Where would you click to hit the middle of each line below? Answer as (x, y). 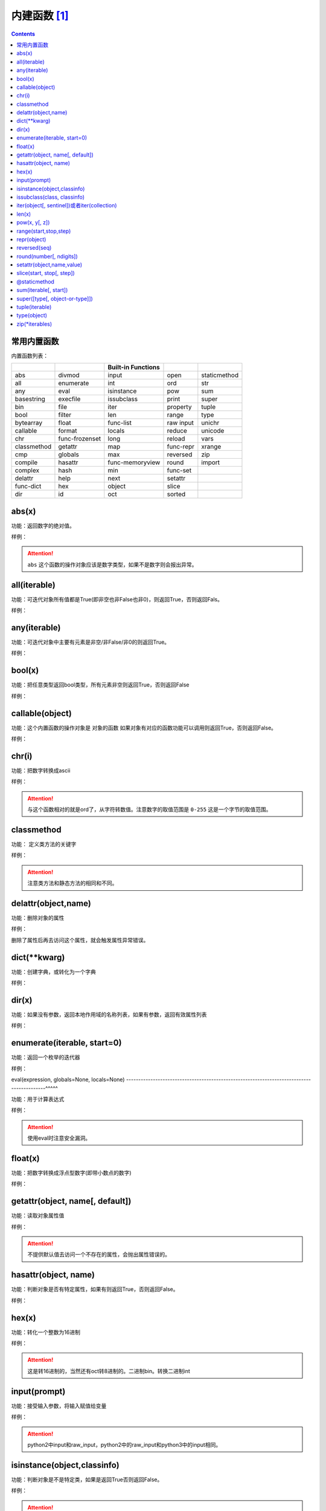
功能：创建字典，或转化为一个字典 (53, 972)
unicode (213, 431)
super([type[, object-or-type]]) (55, 299)
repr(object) (31, 239)
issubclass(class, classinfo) (50, 197)
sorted (176, 494)
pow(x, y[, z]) (33, 222)
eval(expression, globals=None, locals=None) (68, 1079)
